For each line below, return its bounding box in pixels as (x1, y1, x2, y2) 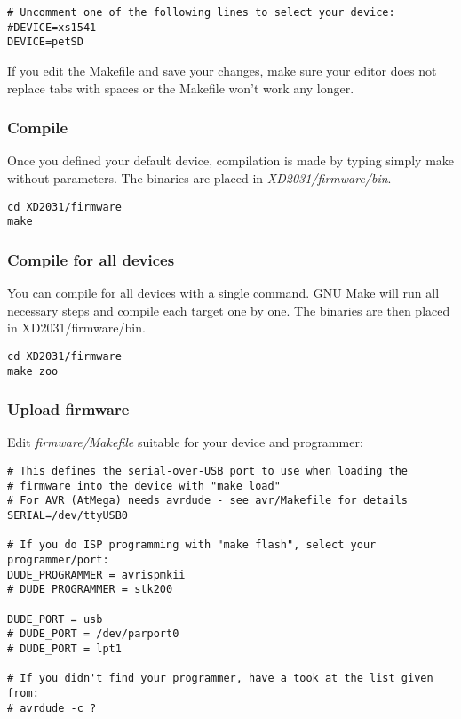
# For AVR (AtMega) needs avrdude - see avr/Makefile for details (7, 494, 409, 507)
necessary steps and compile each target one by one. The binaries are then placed (7, 300, 450, 319)
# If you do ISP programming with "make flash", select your (7, 539, 377, 552)
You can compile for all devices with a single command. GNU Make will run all (7, 284, 440, 302)
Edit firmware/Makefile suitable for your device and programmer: (7, 433, 363, 451)
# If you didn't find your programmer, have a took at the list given (7, 672, 433, 685)
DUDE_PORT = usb (7, 612, 103, 626)
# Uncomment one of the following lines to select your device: (7, 6, 395, 19)
